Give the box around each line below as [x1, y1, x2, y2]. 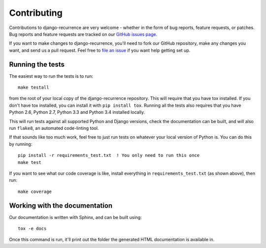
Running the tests [9, 60, 65, 68]
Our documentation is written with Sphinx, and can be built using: [9, 214, 142, 220]
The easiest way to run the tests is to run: [9, 73, 93, 79]
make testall [18, 85, 49, 91]
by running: [9, 141, 33, 147]
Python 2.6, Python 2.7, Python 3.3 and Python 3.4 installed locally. [9, 109, 145, 115]
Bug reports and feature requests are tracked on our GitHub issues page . [9, 31, 158, 37]
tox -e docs [18, 226, 47, 231]
